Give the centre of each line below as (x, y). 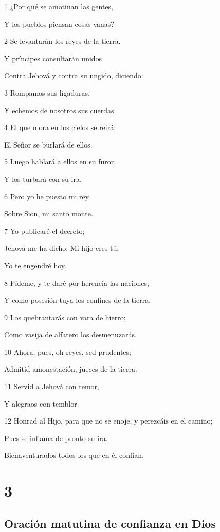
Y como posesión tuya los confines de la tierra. (78, 300)
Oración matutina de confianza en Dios (110, 523)
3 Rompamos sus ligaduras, (47, 92)
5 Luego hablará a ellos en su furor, (60, 162)
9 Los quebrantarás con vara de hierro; (65, 317)
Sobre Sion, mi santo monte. (49, 214)
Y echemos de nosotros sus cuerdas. (60, 110)
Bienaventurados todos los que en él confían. (74, 455)
